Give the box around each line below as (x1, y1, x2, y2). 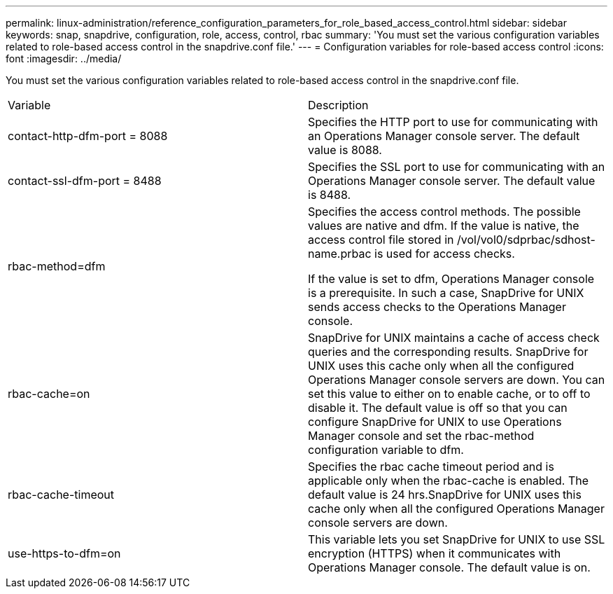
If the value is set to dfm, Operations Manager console (308, 272, 595, 286)
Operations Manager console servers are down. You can (308, 373, 605, 387)
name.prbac (308, 247, 372, 261)
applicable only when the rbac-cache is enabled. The (308, 474, 589, 488)
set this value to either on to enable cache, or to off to (308, 387, 591, 401)
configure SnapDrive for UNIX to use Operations (308, 415, 562, 429)
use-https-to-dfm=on (8, 546, 121, 560)
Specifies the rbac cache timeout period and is (308, 460, 554, 474)
